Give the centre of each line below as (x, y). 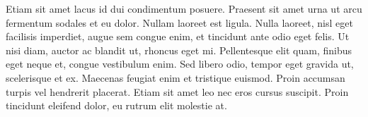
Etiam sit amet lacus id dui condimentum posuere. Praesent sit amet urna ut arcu (184, 8)
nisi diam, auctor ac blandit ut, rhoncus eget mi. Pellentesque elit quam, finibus (179, 50)
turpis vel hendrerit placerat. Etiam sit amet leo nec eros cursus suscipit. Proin (177, 91)
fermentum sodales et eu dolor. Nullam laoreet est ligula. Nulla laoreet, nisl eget (179, 22)
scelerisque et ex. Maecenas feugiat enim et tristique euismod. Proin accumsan (176, 77)
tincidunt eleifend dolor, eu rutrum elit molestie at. (116, 105)
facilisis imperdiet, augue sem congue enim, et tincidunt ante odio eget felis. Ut (178, 36)
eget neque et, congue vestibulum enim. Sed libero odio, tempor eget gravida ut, (180, 64)
